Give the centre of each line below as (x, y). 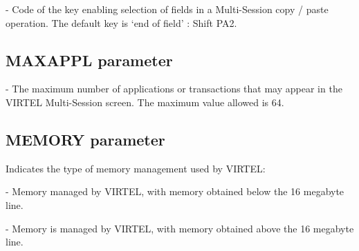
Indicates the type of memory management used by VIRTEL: (136, 168)
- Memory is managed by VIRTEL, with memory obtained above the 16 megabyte (180, 228)
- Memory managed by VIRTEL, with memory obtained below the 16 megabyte (175, 191)
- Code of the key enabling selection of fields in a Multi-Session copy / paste (167, 9)
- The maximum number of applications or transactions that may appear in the (174, 89)
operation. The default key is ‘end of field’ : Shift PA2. (121, 22)
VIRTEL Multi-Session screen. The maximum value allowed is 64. (145, 102)
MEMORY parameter (85, 139)
